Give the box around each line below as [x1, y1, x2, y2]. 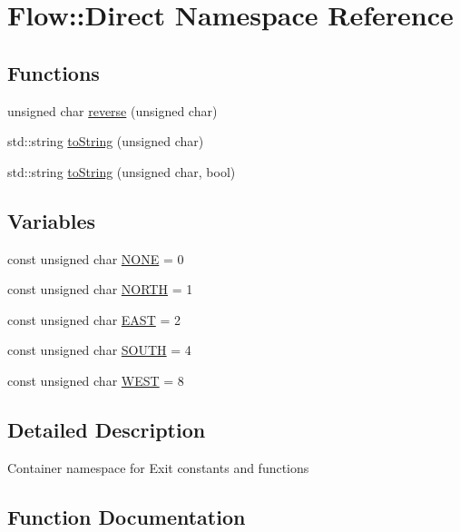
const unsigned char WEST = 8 [7, 370, 184, 389]
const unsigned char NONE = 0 [7, 249, 184, 268]
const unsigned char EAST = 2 [7, 310, 181, 329]
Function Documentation [7, 502, 246, 530]
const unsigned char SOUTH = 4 [7, 340, 191, 360]
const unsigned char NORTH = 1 [7, 280, 193, 299]
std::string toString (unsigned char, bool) [7, 162, 236, 181]
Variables [7, 206, 96, 234]
